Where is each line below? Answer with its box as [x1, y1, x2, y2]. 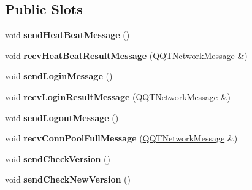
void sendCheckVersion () [5, 152, 111, 165]
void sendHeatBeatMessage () [5, 28, 130, 41]
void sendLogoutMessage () [5, 111, 119, 124]
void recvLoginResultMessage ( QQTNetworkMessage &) [5, 90, 231, 103]
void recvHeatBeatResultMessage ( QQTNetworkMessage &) [5, 49, 248, 61]
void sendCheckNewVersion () [5, 173, 131, 186]
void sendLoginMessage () [5, 69, 113, 82]
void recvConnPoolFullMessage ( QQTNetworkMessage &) [5, 132, 238, 144]
